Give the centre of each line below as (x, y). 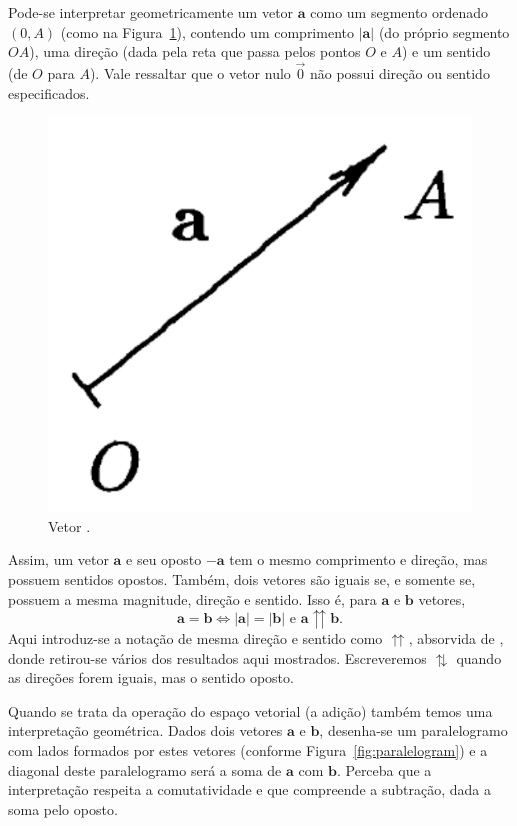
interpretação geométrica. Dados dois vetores (145, 730)
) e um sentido (446, 51)
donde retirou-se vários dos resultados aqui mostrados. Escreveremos (217, 657)
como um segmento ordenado (399, 12)
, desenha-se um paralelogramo (413, 730)
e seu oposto (164, 559)
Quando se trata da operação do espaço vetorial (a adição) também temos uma (250, 710)
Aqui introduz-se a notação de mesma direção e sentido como (195, 638)
